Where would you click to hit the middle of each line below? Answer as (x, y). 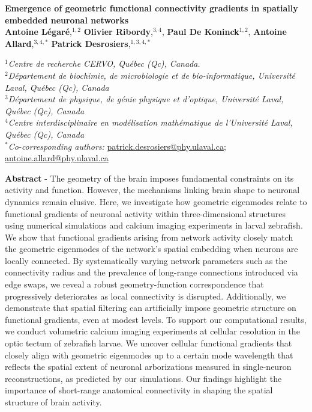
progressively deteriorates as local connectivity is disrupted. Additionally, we (145, 296)
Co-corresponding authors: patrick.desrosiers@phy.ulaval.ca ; (117, 146)
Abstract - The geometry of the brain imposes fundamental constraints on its (149, 178)
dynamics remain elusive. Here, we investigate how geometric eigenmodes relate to (156, 201)
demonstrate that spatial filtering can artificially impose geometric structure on (151, 308)
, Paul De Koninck (201, 32)
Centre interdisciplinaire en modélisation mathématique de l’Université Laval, (150, 122)
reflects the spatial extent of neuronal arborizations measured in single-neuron (148, 367)
